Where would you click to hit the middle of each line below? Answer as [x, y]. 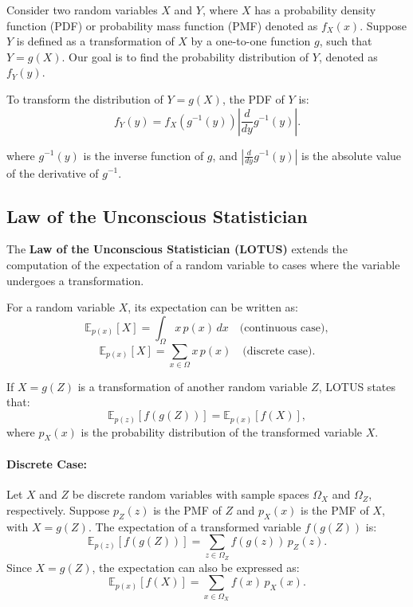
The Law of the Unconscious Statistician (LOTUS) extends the [177, 249]
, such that [346, 41]
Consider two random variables [82, 10]
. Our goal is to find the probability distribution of [185, 56]
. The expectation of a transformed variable [195, 526]
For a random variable [61, 307]
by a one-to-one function [251, 41]
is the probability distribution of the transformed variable [222, 431]
